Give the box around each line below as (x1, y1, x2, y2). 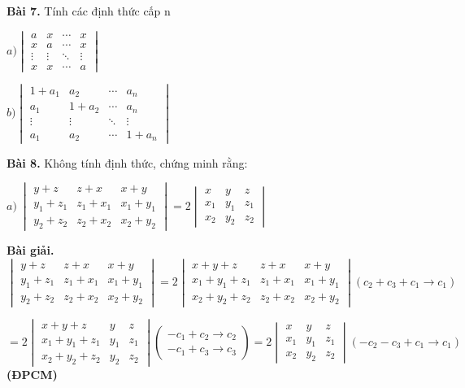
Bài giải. (7, 242, 54, 258)
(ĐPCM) (7, 366, 58, 383)
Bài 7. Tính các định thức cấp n (7, 2, 171, 19)
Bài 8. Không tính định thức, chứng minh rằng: (7, 154, 248, 171)
